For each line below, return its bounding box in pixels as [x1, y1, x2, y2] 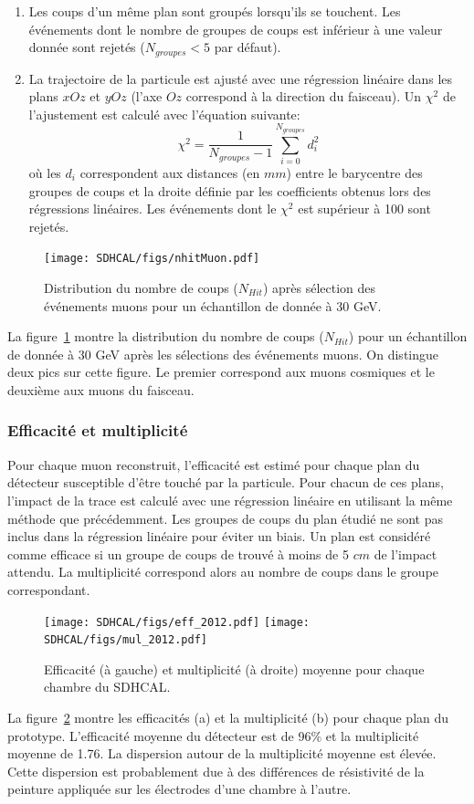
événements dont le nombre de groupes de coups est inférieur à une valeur [28, 19, 443, 38]
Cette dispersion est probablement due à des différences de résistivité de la [7, 761, 425, 780]
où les [28, 162, 61, 182]
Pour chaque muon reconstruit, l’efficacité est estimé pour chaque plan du [7, 454, 420, 474]
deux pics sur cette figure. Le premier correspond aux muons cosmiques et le [7, 362, 435, 381]
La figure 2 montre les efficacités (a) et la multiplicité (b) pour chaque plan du [7, 708, 449, 727]
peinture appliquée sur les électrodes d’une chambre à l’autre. [7, 779, 352, 799]
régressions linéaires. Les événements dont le [28, 199, 277, 218]
